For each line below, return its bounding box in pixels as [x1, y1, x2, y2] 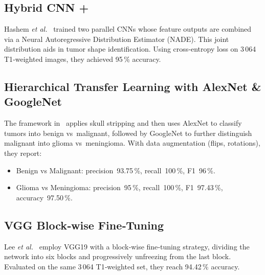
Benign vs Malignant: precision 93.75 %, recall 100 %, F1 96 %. [16, 165, 215, 175]
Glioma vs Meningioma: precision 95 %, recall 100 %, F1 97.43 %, [16, 182, 223, 193]
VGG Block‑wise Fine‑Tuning [4, 217, 164, 233]
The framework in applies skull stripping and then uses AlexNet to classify [4, 118, 242, 128]
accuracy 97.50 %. [16, 192, 73, 202]
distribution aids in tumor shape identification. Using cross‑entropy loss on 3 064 [4, 43, 256, 54]
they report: [4, 147, 42, 158]
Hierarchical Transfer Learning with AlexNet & [4, 78, 261, 94]
